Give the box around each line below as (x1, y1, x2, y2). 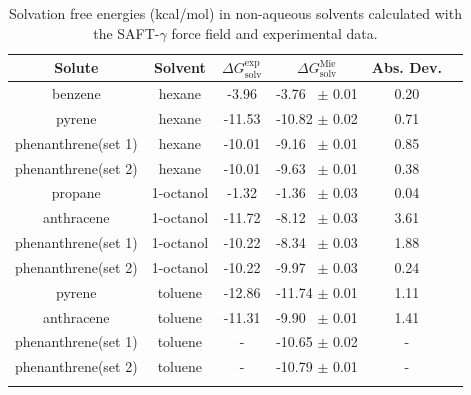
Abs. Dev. (371, 57, 442, 78)
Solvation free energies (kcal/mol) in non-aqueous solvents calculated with (8, 3, 462, 23)
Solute (54, 57, 99, 78)
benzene (52, 83, 101, 104)
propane (51, 182, 101, 203)
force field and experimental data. (171, 22, 378, 43)
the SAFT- (93, 22, 160, 43)
